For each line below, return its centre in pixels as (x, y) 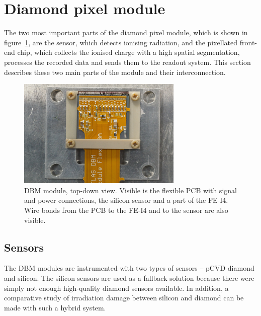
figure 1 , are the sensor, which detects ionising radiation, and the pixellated (121, 42)
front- (248, 42)
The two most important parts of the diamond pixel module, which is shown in (126, 32)
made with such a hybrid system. (55, 307)
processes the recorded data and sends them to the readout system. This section (127, 62)
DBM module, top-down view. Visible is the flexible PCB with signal (130, 190)
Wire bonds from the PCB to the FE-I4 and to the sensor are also (126, 210)
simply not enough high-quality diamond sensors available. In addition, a (116, 288)
